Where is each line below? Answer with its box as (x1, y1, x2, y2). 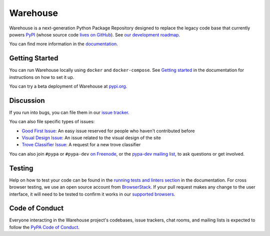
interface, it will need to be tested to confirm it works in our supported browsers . (9, 191, 175, 197)
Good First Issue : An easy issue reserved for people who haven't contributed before (21, 128, 195, 134)
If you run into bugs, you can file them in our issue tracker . (9, 109, 129, 115)
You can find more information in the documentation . (9, 41, 118, 47)
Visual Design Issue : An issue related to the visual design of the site (21, 135, 161, 141)
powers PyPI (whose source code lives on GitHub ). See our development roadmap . (9, 31, 180, 37)
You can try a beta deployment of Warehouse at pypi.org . (9, 83, 127, 89)
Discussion (9, 96, 45, 105)
